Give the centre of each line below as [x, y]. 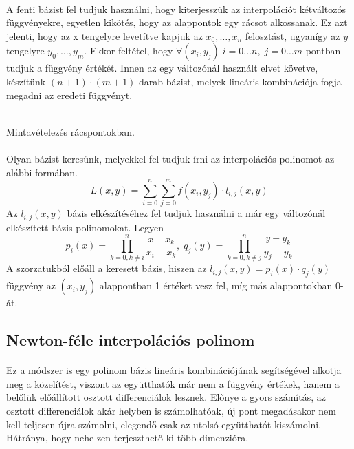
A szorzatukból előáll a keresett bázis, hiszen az [107, 268]
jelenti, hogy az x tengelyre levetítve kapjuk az [104, 35]
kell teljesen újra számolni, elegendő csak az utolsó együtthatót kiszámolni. [164, 424]
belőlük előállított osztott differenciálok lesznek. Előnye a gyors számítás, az [166, 397]
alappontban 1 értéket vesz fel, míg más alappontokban [216, 285]
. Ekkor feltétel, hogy [129, 51]
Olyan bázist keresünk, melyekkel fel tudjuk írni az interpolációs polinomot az [170, 158]
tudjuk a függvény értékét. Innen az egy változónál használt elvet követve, [162, 68]
